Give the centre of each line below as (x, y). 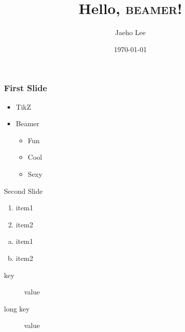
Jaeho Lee (130, 32)
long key (17, 308)
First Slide (26, 88)
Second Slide (24, 191)
